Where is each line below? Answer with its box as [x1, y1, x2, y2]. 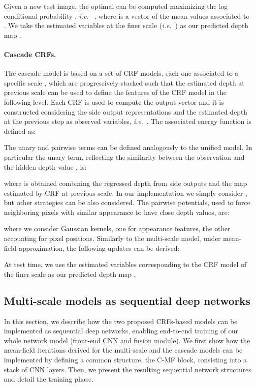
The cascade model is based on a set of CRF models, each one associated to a [4, 68, 239, 78]
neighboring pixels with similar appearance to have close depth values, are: [4, 207, 229, 217]
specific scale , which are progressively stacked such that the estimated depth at [4, 77, 245, 88]
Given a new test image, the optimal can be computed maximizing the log [4, 1, 228, 11]
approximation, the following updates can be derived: [19, 242, 180, 253]
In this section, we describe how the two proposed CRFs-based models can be [4, 316, 238, 326]
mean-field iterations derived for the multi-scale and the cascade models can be [4, 345, 243, 355]
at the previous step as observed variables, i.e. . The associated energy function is [4, 116, 252, 126]
